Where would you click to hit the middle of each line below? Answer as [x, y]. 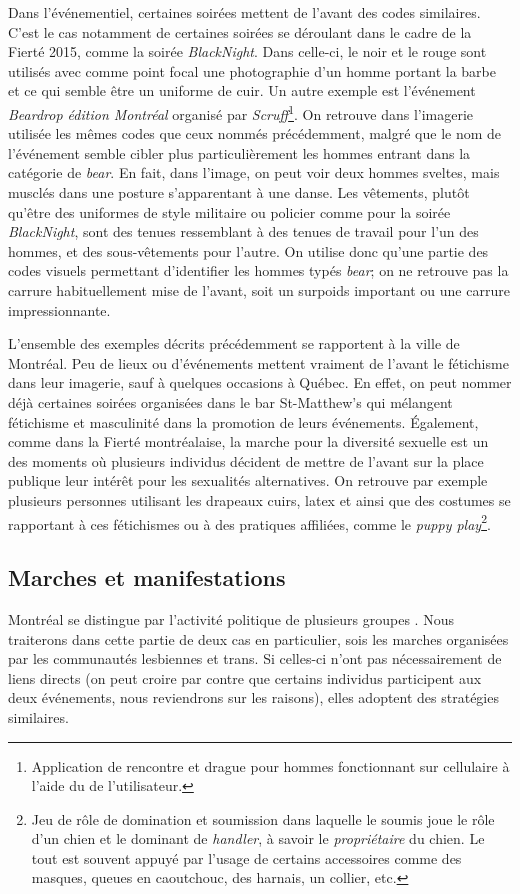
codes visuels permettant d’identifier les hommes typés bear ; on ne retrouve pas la [258, 270]
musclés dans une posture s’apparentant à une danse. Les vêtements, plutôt [239, 192]
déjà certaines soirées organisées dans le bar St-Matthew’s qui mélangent [230, 401]
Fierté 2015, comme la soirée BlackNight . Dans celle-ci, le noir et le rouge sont [247, 51]
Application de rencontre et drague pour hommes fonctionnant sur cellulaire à [270, 765]
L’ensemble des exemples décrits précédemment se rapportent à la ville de [234, 343]
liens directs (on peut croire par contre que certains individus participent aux [245, 677]
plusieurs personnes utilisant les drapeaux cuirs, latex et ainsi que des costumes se [259, 499]
